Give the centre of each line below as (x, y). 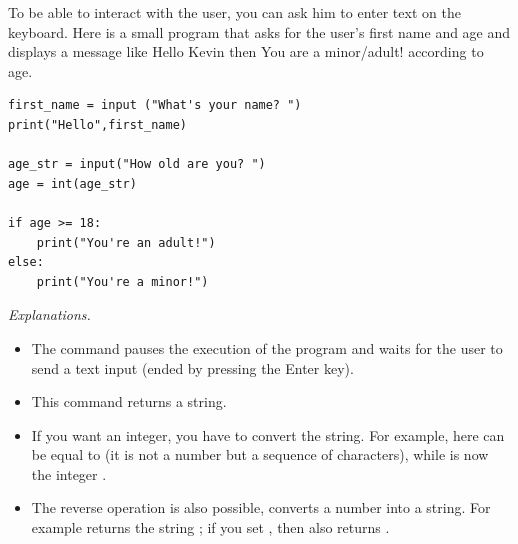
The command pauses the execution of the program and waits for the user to (267, 347)
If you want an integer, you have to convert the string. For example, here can (268, 434)
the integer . (69, 473)
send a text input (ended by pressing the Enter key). (192, 367)
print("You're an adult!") (126, 242)
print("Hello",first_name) (97, 124)
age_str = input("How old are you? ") (137, 164)
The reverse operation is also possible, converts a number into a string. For (261, 507)
